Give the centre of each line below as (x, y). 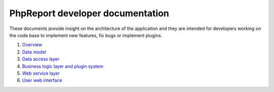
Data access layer (41, 59)
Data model (34, 52)
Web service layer (41, 73)
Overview (32, 45)
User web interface (42, 80)
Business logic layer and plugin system (63, 66)
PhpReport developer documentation (89, 13)
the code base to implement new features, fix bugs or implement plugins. (86, 35)
